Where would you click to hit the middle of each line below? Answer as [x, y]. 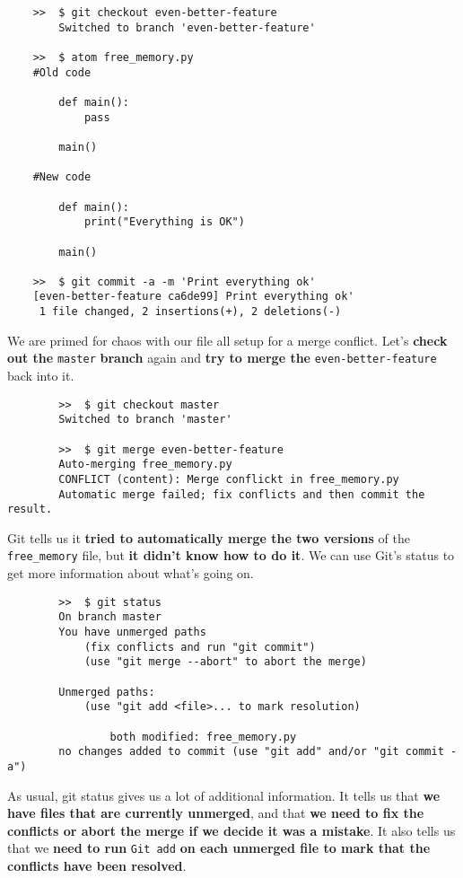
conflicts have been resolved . [97, 866]
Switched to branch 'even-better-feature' [187, 27]
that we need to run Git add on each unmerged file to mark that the [219, 848]
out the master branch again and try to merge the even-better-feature [222, 358]
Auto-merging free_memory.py [145, 465]
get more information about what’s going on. [131, 573]
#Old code [62, 72]
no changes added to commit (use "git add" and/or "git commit [251, 752]
